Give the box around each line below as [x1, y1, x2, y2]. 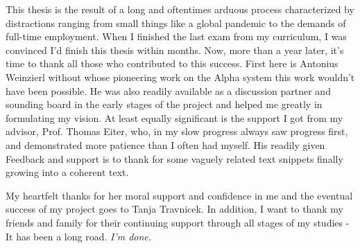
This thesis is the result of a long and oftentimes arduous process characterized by [6, 2, 354, 16]
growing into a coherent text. [6, 165, 129, 179]
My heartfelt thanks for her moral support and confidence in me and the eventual [6, 188, 353, 202]
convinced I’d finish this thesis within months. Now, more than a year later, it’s [6, 42, 344, 57]
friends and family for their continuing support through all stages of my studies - [6, 215, 350, 229]
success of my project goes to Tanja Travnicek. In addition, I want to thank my [6, 202, 343, 216]
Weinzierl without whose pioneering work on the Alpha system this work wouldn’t [6, 69, 355, 84]
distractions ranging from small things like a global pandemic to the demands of [6, 15, 346, 30]
